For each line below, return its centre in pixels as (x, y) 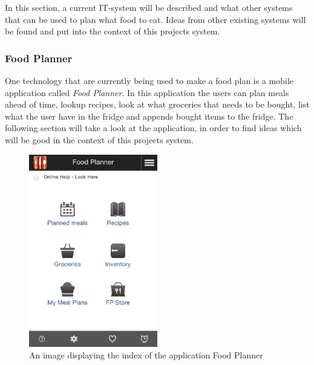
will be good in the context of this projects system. (99, 139)
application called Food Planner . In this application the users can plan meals (147, 92)
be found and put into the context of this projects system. (113, 31)
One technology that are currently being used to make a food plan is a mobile (149, 80)
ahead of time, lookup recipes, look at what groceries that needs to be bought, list (157, 104)
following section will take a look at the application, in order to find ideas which (153, 128)
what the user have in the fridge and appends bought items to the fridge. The (149, 116)
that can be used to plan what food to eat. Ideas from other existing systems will (155, 19)
